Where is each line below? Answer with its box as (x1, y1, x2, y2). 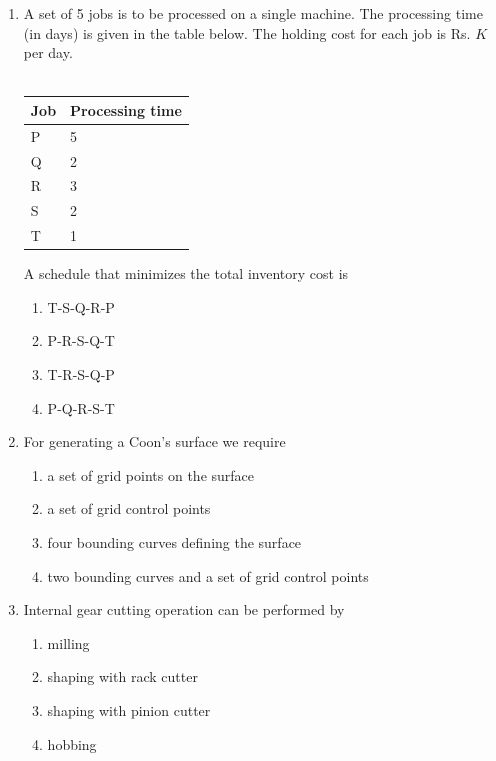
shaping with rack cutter (47, 666, 198, 687)
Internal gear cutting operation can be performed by (23, 599, 345, 620)
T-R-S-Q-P (47, 363, 115, 384)
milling (47, 632, 90, 653)
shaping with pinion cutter (47, 699, 211, 720)
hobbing (47, 733, 97, 754)
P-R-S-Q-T (47, 330, 115, 351)
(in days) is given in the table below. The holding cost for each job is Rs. (23, 22, 471, 43)
